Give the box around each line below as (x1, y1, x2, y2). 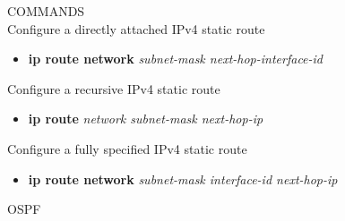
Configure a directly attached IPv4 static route (7, 19, 265, 38)
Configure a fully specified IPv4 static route (7, 139, 247, 157)
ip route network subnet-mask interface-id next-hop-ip (28, 169, 338, 188)
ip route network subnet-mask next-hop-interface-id (28, 49, 323, 68)
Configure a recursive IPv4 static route (7, 79, 220, 98)
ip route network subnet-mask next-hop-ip (28, 109, 263, 128)
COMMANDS (7, 2, 85, 20)
